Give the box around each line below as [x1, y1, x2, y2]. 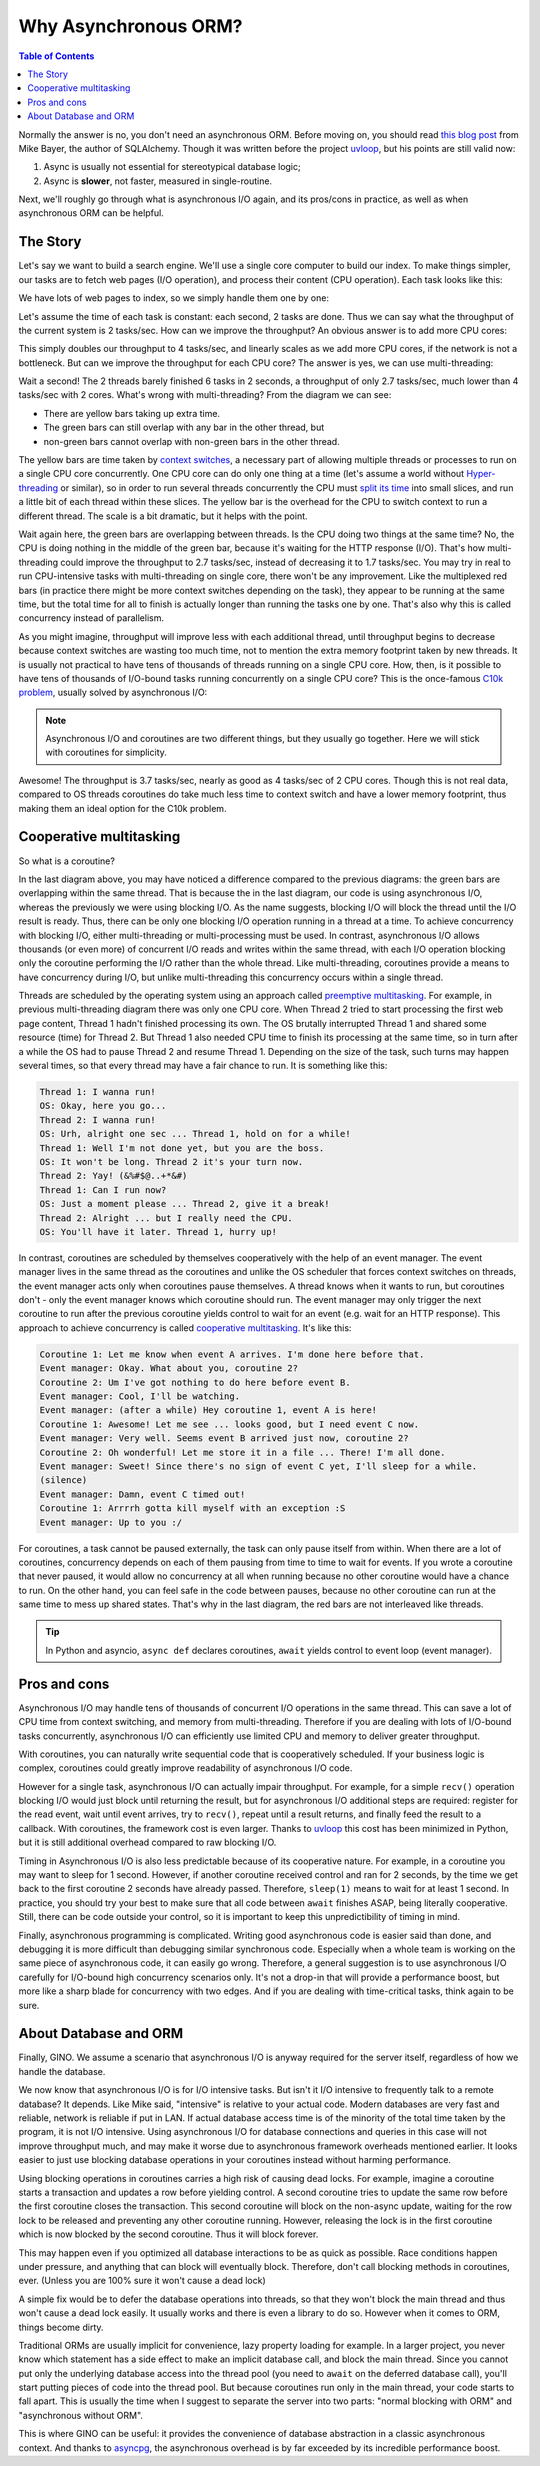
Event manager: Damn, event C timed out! [39, 1488, 246, 1500]
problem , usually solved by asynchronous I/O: [18, 686, 208, 699]
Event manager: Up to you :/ [39, 1516, 183, 1528]
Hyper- [466, 468, 496, 480]
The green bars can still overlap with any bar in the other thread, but [43, 421, 325, 434]
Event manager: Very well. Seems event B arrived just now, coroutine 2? [39, 1433, 409, 1444]
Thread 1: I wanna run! [39, 1086, 157, 1097]
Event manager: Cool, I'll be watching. [39, 1391, 240, 1402]
